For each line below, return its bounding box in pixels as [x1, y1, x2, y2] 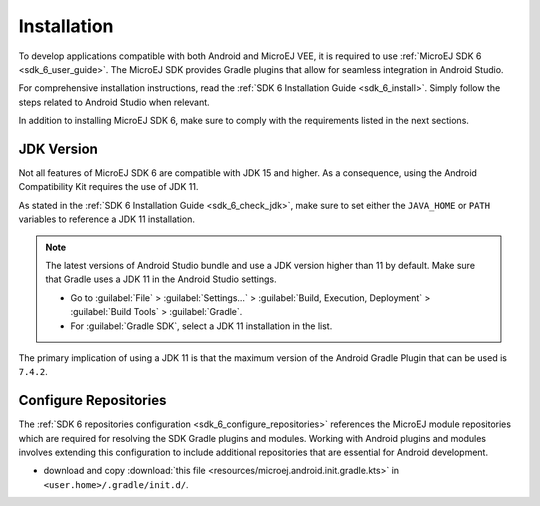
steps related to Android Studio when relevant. [18, 96, 210, 108]
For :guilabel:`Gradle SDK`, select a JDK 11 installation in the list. [70, 320, 333, 332]
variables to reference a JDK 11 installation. [18, 213, 195, 225]
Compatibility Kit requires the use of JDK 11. [18, 181, 199, 193]
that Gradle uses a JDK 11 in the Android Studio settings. [45, 273, 277, 285]
